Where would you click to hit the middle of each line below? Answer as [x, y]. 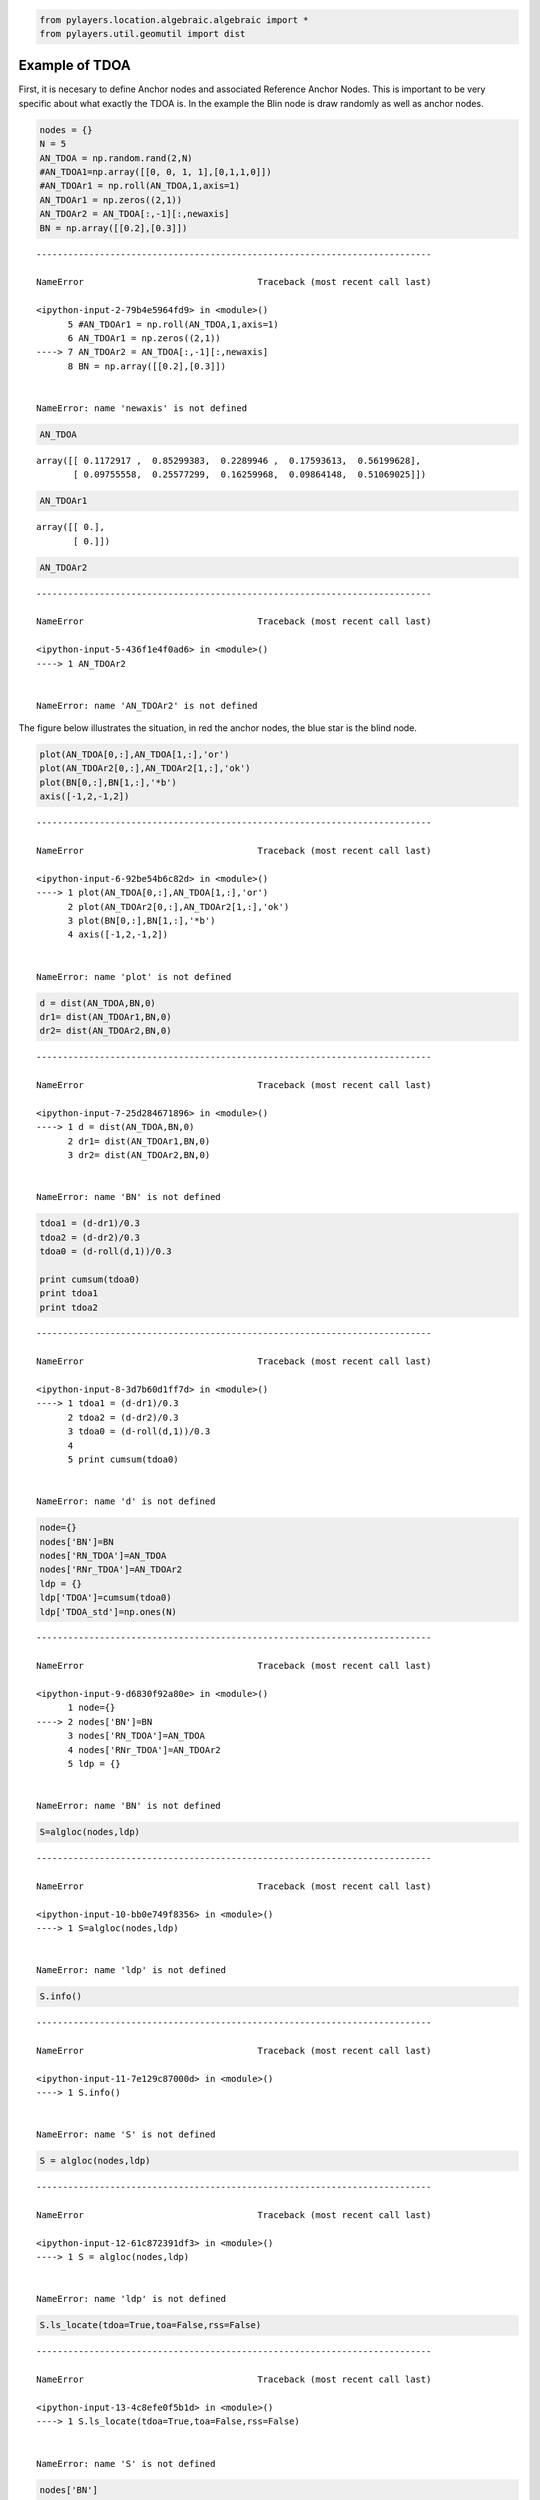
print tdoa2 [69, 1307]
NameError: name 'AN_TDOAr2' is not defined [147, 705]
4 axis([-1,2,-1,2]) [118, 934]
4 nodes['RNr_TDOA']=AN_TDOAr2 [144, 1749]
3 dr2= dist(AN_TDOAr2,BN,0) [139, 1155]
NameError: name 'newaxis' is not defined [142, 408]
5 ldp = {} [94, 1763]
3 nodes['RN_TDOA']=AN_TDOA [136, 1736]
